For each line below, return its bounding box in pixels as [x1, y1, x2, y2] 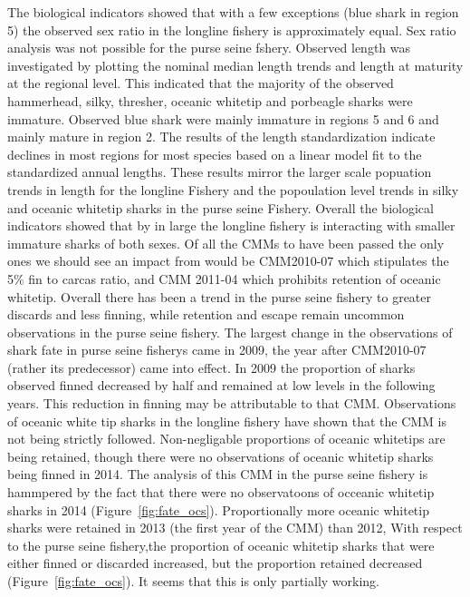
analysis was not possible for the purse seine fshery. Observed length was [7, 38, 411, 57]
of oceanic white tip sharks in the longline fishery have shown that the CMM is [7, 411, 447, 430]
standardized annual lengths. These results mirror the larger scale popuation [7, 162, 432, 181]
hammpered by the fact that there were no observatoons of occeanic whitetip [7, 483, 435, 502]
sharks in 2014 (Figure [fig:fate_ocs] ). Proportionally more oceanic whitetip [7, 500, 429, 519]
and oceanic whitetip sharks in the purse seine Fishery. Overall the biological [7, 198, 434, 217]
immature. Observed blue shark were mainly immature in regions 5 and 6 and [7, 109, 439, 128]
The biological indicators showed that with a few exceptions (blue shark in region [7, 3, 459, 21]
